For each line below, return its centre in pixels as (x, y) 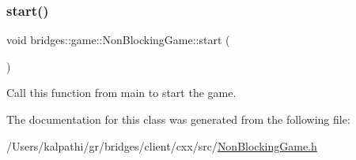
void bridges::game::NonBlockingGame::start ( (118, 40)
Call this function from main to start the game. (121, 93)
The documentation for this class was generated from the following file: (178, 119)
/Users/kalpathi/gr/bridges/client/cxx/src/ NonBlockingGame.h (162, 145)
